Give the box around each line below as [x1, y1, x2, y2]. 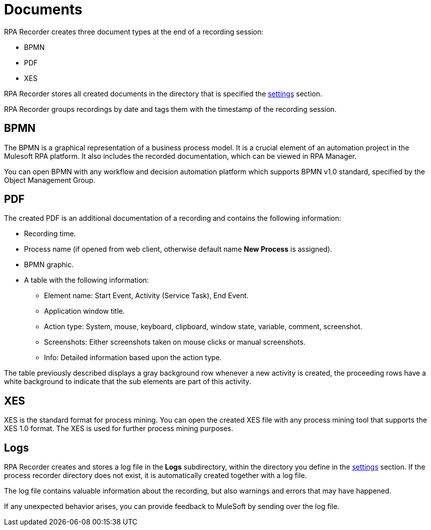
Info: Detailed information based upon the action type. [44, 353, 222, 362]
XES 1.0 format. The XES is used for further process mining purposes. [4, 424, 233, 433]
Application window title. [44, 307, 125, 316]
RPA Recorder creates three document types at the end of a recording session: [4, 27, 263, 36]
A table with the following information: [24, 276, 149, 285]
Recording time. [24, 229, 76, 238]
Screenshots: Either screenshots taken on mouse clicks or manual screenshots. [44, 338, 305, 347]
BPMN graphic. [24, 260, 74, 269]
